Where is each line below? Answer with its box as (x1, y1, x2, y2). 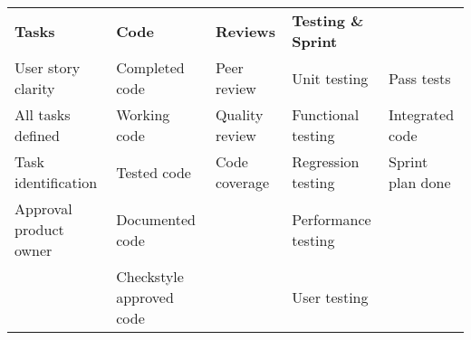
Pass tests (389, 67, 451, 89)
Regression (292, 151, 360, 172)
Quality (215, 104, 264, 125)
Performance (292, 208, 371, 230)
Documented (116, 208, 196, 230)
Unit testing (292, 67, 369, 89)
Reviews (215, 20, 275, 42)
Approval (14, 198, 72, 219)
